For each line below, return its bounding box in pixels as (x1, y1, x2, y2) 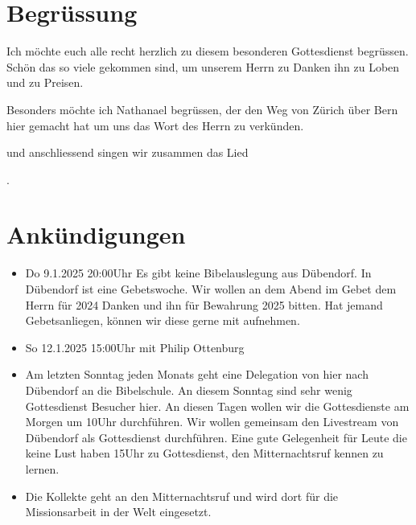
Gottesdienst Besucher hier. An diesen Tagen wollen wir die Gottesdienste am (25, 397, 410, 414)
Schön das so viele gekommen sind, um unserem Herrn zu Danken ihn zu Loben (6, 58, 400, 75)
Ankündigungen (6, 218, 186, 251)
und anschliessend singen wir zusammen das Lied (6, 144, 249, 161)
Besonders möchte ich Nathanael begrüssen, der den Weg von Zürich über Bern (6, 100, 398, 117)
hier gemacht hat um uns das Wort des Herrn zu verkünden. (6, 117, 304, 133)
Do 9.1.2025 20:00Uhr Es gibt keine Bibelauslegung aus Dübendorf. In (25, 265, 372, 281)
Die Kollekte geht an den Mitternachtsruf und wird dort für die (25, 487, 339, 504)
